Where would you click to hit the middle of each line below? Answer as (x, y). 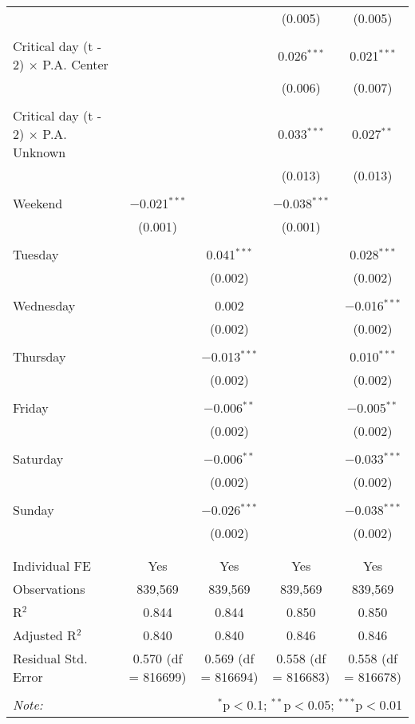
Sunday (34, 510)
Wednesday (44, 305)
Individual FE (52, 566)
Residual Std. (50, 658)
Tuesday (36, 254)
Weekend (38, 203)
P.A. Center (75, 64)
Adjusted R (45, 635)
